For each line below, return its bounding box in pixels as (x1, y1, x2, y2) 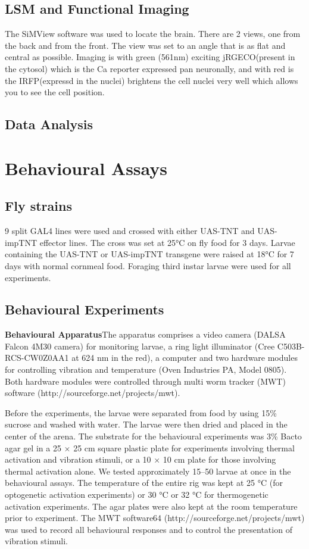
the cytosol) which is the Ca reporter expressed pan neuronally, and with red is (5, 62, 294, 74)
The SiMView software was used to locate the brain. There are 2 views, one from (5, 27, 301, 40)
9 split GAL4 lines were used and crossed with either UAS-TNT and (5, 224, 255, 237)
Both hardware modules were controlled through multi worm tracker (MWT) (5, 375, 286, 387)
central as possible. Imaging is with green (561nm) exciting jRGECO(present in (5, 51, 295, 63)
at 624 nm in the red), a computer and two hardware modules (71, 351, 298, 364)
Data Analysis (5, 115, 93, 133)
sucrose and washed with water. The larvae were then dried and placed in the (5, 418, 288, 431)
